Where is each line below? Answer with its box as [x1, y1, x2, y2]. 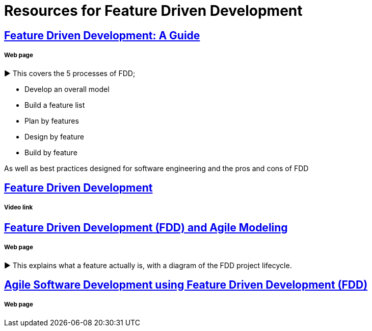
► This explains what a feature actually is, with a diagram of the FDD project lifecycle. [4, 261, 292, 270]
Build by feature [24, 148, 77, 157]
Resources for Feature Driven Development [4, 2, 303, 19]
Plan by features [24, 116, 79, 125]
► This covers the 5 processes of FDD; [4, 68, 136, 78]
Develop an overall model [24, 84, 110, 93]
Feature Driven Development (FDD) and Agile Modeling [4, 221, 288, 234]
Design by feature [24, 132, 84, 141]
